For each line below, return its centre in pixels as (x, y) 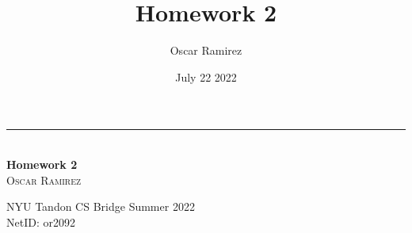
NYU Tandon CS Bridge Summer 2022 (101, 206)
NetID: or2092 (41, 222)
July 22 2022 (206, 76)
